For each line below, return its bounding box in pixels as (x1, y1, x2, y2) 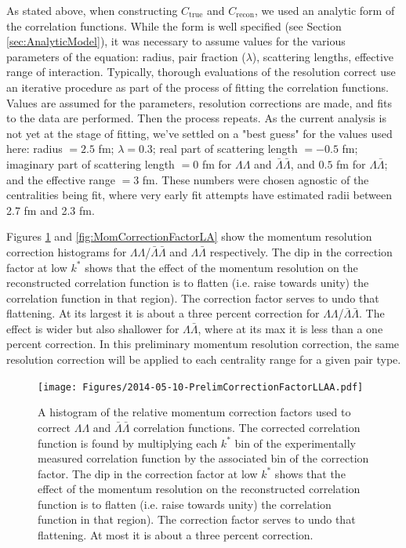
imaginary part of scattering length (6, 155, 175, 172)
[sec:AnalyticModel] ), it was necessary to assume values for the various (6, 33, 346, 49)
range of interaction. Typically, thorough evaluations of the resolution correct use (6, 64, 396, 80)
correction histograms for (6, 243, 127, 259)
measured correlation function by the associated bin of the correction (38, 450, 369, 466)
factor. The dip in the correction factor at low (38, 465, 258, 481)
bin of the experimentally (234, 434, 356, 451)
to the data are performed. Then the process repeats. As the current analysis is (6, 110, 386, 126)
